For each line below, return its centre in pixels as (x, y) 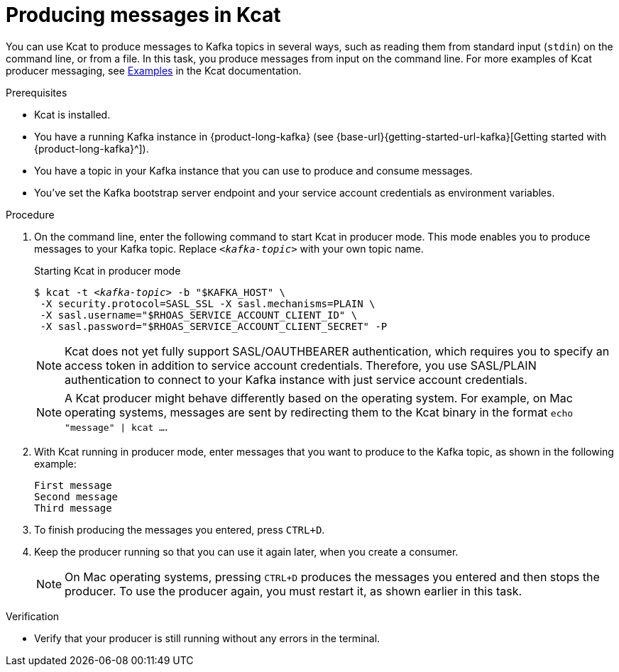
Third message (73, 508)
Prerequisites (37, 92)
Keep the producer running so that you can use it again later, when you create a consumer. (246, 551)
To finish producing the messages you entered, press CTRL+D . (180, 529)
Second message (76, 496)
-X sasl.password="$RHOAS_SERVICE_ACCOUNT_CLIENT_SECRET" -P (214, 326)
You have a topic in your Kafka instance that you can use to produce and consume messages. (253, 170)
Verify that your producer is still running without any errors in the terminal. (207, 638)
